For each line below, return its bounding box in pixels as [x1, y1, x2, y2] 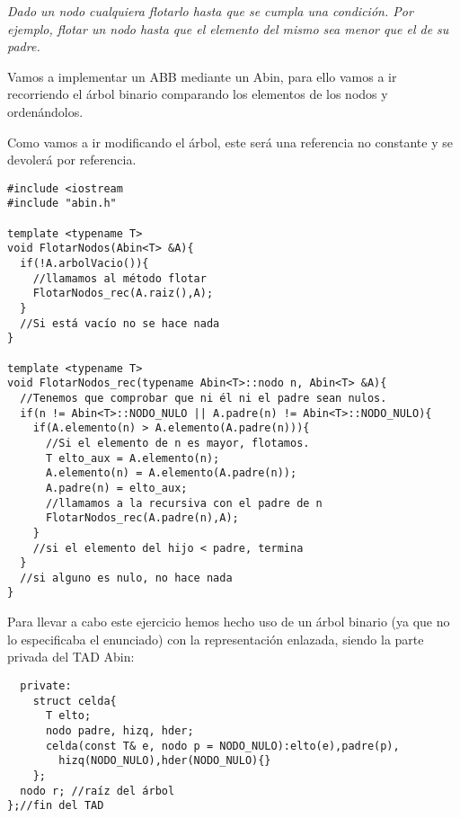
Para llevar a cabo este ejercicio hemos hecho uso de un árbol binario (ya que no [7, 612, 450, 631]
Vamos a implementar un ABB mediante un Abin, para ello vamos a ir [7, 67, 397, 85]
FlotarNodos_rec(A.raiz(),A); [32, 287, 214, 300]
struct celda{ [32, 694, 117, 707]
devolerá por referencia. [7, 150, 137, 169]
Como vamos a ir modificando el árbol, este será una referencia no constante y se [7, 132, 453, 151]
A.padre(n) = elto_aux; [45, 481, 188, 494]
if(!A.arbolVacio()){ [20, 257, 149, 271]
